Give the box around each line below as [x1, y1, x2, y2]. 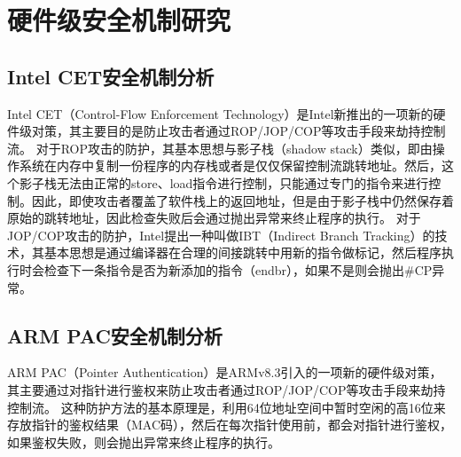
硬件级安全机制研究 [7, 2, 231, 38]
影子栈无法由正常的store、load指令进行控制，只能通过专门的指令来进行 [19, 173, 429, 192]
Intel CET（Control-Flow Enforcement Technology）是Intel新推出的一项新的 [7, 104, 434, 122]
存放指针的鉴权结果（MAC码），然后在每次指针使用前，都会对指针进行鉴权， [7, 415, 453, 434]
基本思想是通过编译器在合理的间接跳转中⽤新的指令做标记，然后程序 [43, 243, 441, 262]
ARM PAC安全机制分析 [7, 321, 223, 349]
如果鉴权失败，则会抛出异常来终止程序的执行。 [7, 432, 280, 451]
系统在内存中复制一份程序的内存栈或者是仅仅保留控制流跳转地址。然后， [19, 156, 441, 175]
